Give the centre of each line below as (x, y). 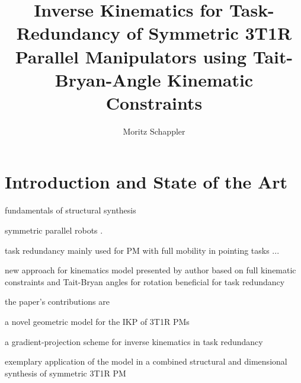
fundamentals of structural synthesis (71, 210)
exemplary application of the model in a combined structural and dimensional (146, 361)
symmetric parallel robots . (54, 230)
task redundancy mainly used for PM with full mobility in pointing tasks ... (142, 250)
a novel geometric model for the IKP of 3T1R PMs (97, 321)
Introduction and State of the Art (146, 182)
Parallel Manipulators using (131, 56)
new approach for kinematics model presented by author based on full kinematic (150, 270)
